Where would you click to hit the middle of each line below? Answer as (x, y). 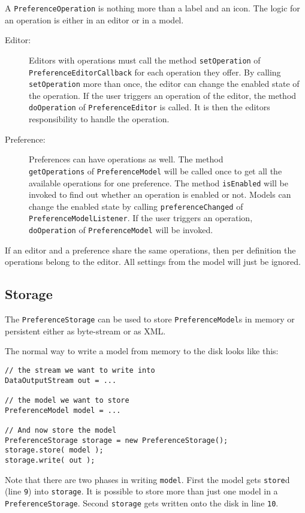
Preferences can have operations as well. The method (126, 159)
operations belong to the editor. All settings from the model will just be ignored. (153, 262)
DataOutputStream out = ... (61, 380)
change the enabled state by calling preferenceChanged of (136, 206)
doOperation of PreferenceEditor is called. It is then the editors (150, 107)
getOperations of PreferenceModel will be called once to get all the (155, 171)
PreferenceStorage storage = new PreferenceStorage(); (117, 440)
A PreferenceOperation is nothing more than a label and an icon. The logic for (152, 8)
